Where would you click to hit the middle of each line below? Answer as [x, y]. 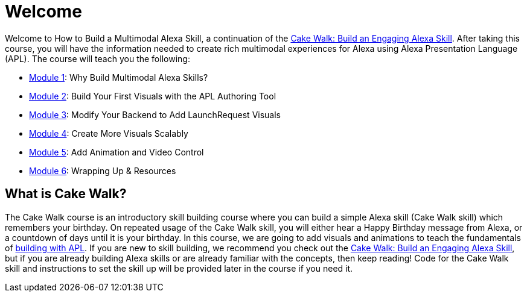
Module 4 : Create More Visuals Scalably [109, 133]
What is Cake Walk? [66, 194]
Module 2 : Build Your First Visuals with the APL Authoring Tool [153, 96]
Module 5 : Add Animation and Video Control [117, 152]
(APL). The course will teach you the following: [97, 58]
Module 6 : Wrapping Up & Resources [103, 170]
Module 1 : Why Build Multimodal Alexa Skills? [119, 77]
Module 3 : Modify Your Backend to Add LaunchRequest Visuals [155, 114]
